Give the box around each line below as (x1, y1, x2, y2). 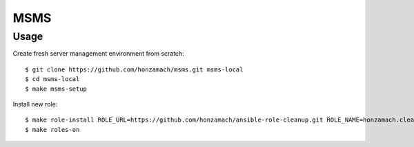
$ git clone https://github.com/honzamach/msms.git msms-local (25, 65, 244, 73)
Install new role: (12, 100, 58, 108)
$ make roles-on (25, 126, 80, 133)
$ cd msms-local (25, 76, 80, 83)
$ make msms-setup (25, 84, 88, 93)
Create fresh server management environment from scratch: (12, 49, 184, 58)
